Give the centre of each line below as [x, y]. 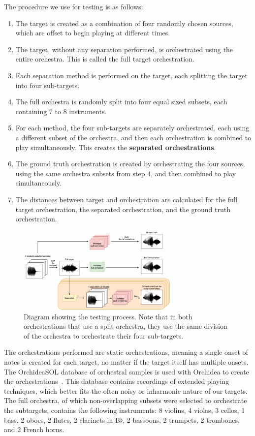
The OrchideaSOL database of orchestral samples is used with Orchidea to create [127, 371]
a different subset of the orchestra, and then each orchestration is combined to [133, 137]
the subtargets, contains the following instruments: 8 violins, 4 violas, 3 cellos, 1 [125, 410]
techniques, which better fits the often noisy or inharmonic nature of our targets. [126, 390]
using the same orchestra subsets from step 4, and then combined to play [126, 173]
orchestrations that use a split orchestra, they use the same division [126, 326]
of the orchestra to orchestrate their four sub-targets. [104, 335]
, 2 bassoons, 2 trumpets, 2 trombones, [181, 420]
